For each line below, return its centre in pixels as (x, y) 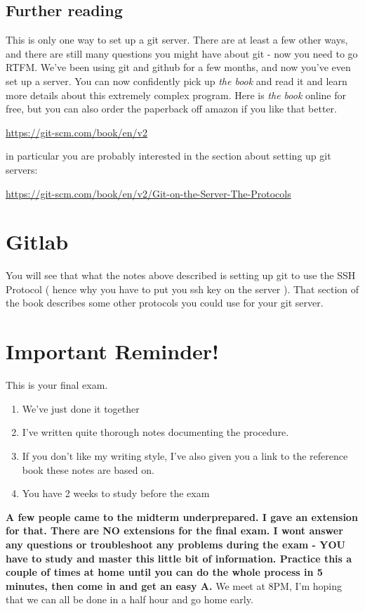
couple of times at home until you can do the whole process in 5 (164, 572)
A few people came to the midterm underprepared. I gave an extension (182, 516)
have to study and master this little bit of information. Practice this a (179, 558)
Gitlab (37, 242)
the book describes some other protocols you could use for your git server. (165, 303)
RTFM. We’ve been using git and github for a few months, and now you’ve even (178, 67)
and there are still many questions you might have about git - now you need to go (182, 53)
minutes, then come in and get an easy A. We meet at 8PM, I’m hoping (174, 585)
